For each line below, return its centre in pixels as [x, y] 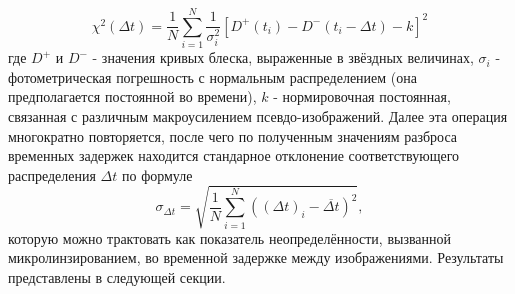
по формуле [157, 174]
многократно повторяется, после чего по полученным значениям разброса [233, 135]
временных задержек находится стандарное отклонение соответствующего [234, 155]
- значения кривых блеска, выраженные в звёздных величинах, [283, 57]
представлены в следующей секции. [117, 277]
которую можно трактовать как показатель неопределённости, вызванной [230, 237]
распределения [52, 174]
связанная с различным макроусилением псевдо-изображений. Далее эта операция [258, 115]
